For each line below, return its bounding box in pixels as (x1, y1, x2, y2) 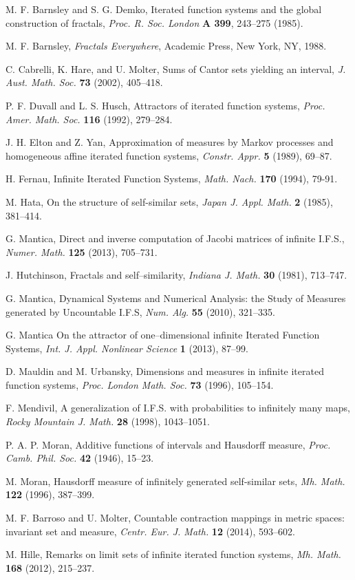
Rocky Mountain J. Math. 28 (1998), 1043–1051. (6, 414, 210, 429)
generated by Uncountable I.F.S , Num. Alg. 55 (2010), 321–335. (6, 304, 275, 319)
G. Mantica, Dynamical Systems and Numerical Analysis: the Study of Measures (6, 290, 346, 305)
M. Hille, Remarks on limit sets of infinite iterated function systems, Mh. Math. (6, 547, 341, 561)
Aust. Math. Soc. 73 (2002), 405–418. (6, 75, 163, 89)
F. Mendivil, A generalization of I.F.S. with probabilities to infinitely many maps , (6, 400, 350, 415)
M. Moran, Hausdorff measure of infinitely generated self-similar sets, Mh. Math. (6, 473, 345, 488)
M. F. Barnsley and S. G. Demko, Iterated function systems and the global (6, 2, 322, 16)
